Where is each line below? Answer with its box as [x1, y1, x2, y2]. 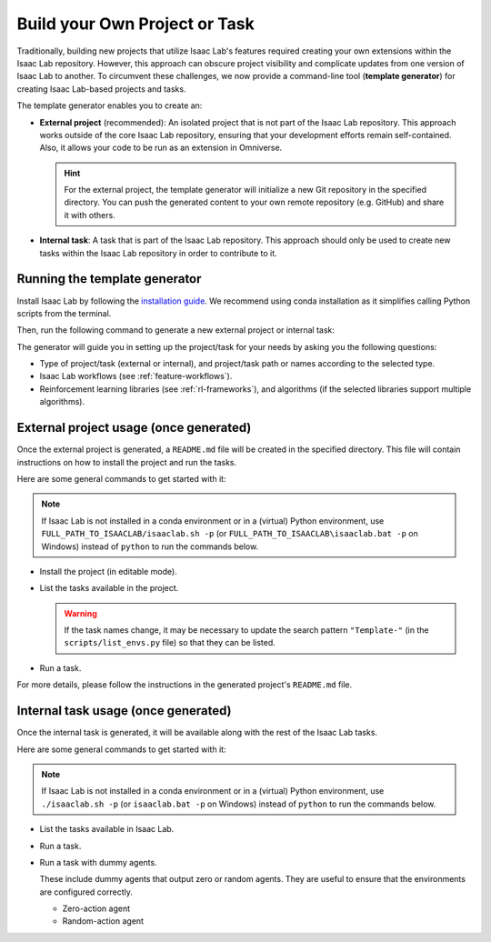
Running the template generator [16, 271, 202, 286]
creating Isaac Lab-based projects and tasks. [16, 83, 186, 95]
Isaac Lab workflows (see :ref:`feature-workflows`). [39, 371, 233, 382]
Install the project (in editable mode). [39, 566, 177, 576]
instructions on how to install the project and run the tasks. [16, 456, 237, 467]
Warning [64, 607, 97, 618]
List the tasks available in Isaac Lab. [39, 824, 175, 835]
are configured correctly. [39, 887, 134, 897]
